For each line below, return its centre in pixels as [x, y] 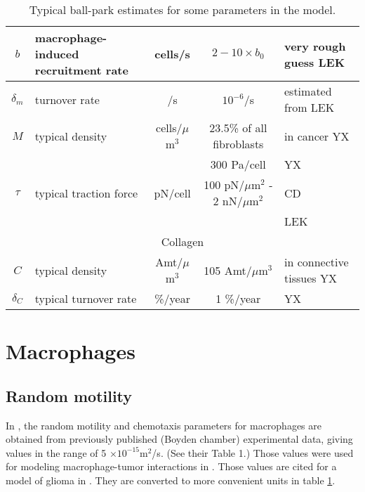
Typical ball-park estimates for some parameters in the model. [182, 9]
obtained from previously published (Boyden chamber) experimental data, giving [179, 439]
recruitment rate [81, 70]
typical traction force [86, 193]
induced [57, 54]
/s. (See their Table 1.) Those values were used [253, 452]
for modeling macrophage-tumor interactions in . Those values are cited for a [171, 466]
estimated [308, 91]
